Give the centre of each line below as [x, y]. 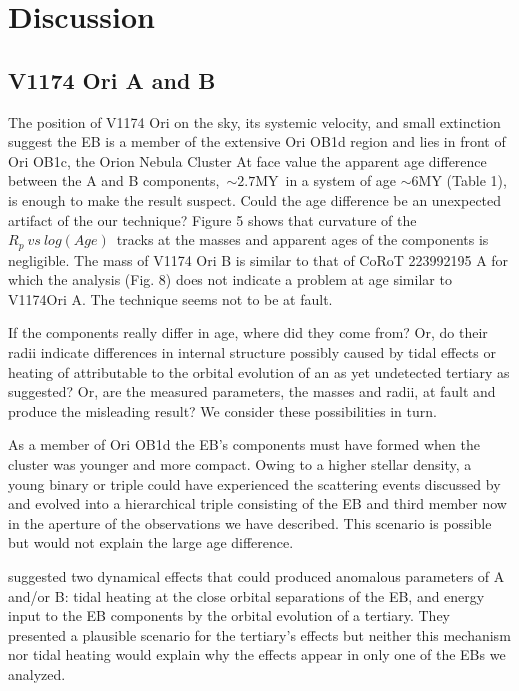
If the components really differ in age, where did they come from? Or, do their [248, 332]
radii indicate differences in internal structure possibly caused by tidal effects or [252, 351]
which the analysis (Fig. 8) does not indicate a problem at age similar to [230, 279]
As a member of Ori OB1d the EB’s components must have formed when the [244, 444]
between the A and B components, [114, 180]
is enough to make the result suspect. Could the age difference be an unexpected [255, 199]
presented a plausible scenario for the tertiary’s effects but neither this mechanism [259, 634]
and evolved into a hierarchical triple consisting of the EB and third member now [257, 503]
